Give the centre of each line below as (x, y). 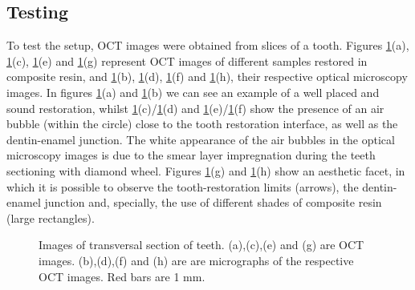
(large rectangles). (51, 217)
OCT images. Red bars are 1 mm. (122, 276)
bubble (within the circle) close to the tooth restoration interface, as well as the (202, 124)
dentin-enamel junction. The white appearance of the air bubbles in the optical (201, 139)
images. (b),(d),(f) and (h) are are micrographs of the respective (196, 260)
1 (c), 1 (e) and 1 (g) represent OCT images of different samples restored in (187, 60)
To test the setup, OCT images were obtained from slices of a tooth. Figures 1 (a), (208, 45)
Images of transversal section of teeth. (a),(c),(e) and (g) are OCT (201, 245)
